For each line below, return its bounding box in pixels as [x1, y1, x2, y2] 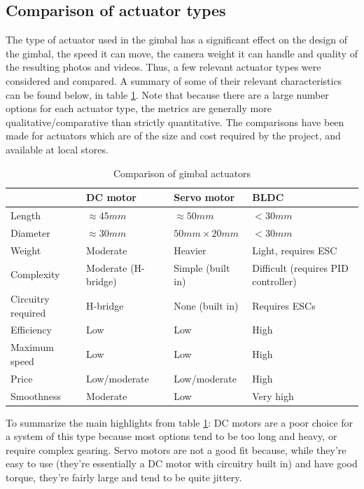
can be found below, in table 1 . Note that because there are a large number [6, 87, 329, 102]
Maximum [10, 340, 54, 354]
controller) [252, 274, 297, 289]
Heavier [174, 242, 206, 257]
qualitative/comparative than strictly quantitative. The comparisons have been [6, 114, 344, 129]
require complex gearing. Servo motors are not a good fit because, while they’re [6, 442, 346, 457]
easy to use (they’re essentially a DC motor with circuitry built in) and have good [6, 456, 358, 471]
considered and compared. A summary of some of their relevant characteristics [6, 73, 342, 88]
